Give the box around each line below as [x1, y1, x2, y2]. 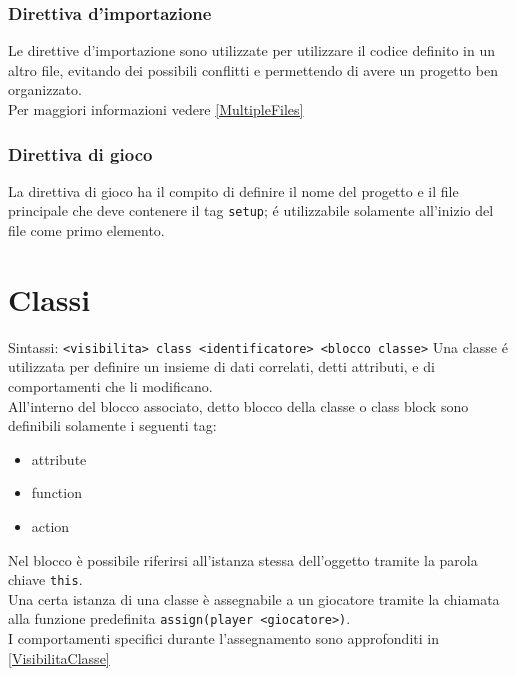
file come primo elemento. [8, 220, 165, 241]
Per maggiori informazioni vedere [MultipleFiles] [8, 99, 304, 119]
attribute [31, 448, 87, 469]
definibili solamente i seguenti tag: [8, 415, 217, 436]
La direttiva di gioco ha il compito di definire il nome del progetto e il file [8, 180, 459, 201]
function [31, 482, 82, 503]
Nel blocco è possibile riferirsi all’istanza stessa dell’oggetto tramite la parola [8, 549, 478, 570]
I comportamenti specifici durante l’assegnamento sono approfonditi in [8, 628, 439, 649]
